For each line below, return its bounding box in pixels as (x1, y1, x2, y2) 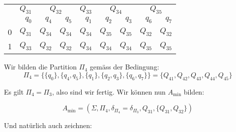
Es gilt (4, 86, 24, 97)
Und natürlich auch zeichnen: (4, 120, 92, 131)
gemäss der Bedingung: (89, 62, 159, 72)
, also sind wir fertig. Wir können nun (52, 86, 166, 97)
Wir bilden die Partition (4, 62, 77, 72)
